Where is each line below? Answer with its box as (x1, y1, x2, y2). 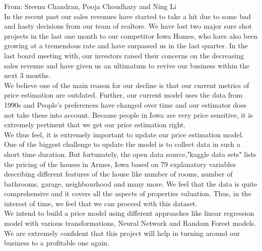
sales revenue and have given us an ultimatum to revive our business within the (4, 60, 250, 70)
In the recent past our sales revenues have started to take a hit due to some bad (4, 11, 251, 21)
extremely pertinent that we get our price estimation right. (4, 119, 186, 130)
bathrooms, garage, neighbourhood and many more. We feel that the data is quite (4, 178, 257, 189)
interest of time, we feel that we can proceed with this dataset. (4, 198, 198, 208)
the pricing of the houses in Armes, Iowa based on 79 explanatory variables (4, 158, 236, 169)
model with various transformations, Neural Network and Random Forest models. (4, 218, 256, 228)
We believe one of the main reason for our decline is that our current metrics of (4, 79, 249, 90)
